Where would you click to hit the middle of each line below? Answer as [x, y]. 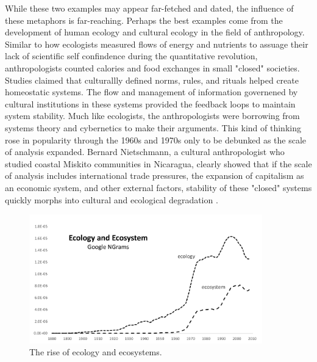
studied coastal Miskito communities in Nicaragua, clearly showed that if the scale [158, 163]
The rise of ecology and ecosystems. [96, 352]
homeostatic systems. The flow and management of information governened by [151, 92]
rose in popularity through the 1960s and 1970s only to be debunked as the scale [156, 139]
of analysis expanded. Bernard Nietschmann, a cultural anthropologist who [145, 152]
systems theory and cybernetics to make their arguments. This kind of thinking [153, 127]
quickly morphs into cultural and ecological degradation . [112, 199]
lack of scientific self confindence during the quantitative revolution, [131, 56]
